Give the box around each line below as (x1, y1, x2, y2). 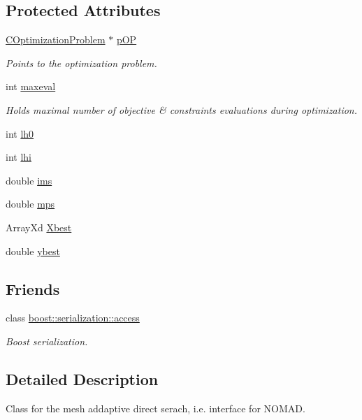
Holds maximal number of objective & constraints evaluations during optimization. (6, 102, 358, 117)
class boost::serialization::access (6, 310, 140, 325)
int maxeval (6, 79, 56, 94)
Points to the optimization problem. (6, 55, 157, 70)
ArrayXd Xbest (6, 219, 72, 234)
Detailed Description (6, 368, 159, 389)
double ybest (6, 243, 60, 258)
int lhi (6, 150, 31, 164)
